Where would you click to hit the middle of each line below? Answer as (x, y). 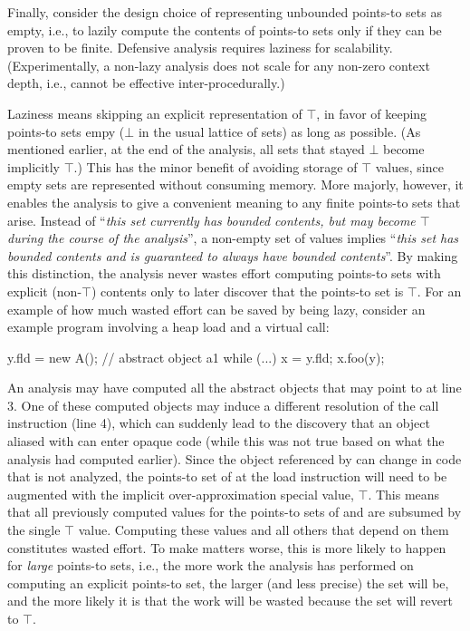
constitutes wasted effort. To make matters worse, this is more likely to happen (227, 547)
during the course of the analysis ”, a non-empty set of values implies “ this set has (233, 238)
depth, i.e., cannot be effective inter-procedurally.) (146, 83)
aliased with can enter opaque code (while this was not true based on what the (226, 441)
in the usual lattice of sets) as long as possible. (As (279, 131)
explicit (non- (45, 291)
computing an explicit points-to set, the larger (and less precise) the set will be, (228, 582)
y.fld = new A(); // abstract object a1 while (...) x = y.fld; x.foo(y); (196, 357)
